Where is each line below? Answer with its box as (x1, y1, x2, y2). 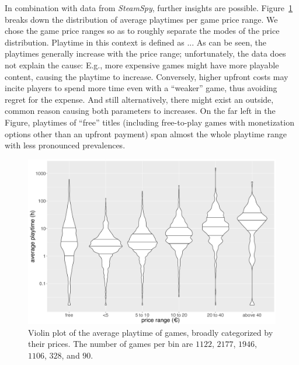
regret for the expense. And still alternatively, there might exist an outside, (5, 93, 274, 105)
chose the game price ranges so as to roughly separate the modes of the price (5, 25, 280, 37)
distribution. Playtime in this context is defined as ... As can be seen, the (5, 36, 266, 48)
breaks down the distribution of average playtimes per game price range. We (5, 13, 278, 25)
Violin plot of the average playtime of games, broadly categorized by (28, 326, 273, 338)
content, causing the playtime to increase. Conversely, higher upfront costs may (5, 70, 288, 82)
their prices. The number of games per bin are (28, 338, 193, 350)
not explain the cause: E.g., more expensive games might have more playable (5, 58, 279, 71)
